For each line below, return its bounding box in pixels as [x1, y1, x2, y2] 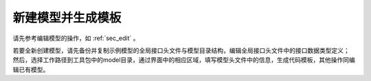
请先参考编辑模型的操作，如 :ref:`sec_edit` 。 [12, 34, 139, 42]
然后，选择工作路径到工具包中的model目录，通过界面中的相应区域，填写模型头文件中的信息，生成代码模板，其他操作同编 [12, 56, 355, 64]
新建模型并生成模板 [12, 10, 122, 25]
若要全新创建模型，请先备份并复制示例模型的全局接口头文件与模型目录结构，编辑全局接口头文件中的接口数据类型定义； [12, 46, 350, 54]
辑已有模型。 [12, 65, 49, 74]
